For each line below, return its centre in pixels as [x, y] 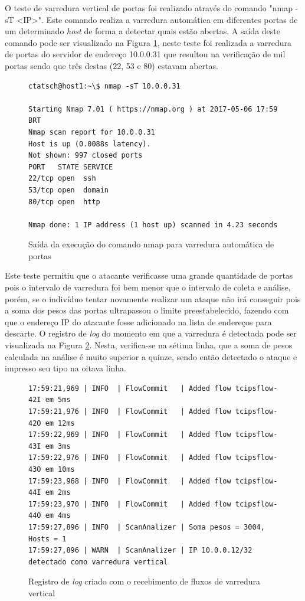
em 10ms [60, 469]
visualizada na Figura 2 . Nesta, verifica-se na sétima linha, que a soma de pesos [149, 345]
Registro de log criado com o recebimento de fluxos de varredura [145, 581]
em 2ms [58, 493]
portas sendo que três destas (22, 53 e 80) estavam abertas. [111, 65]
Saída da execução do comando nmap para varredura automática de [151, 244]
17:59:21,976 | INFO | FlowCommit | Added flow [130, 411]
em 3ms [58, 446]
